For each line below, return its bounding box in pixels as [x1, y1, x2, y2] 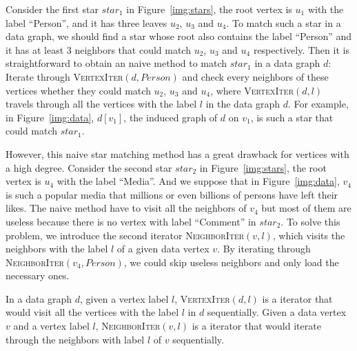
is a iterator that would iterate [192, 319, 321, 333]
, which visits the [272, 228, 345, 242]
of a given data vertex [116, 241, 210, 256]
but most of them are [261, 201, 351, 215]
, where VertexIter [210, 83, 294, 97]
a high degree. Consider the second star [6, 160, 172, 174]
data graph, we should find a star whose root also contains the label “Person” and [6, 29, 352, 43]
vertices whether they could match [6, 83, 151, 97]
